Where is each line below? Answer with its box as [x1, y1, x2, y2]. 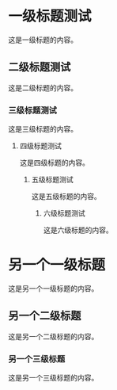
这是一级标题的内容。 [8, 35, 77, 44]
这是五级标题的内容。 [31, 192, 101, 201]
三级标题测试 [8, 105, 58, 116]
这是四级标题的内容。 [19, 158, 89, 167]
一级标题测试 [8, 7, 92, 25]
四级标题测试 [19, 141, 62, 151]
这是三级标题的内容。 [8, 124, 77, 134]
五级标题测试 [31, 175, 74, 185]
